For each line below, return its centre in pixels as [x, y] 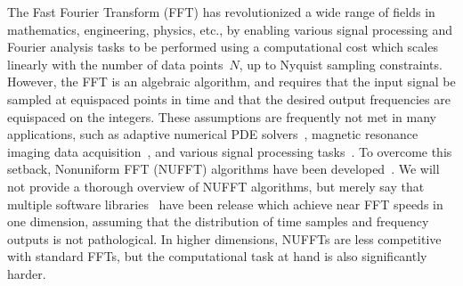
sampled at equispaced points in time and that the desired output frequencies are [229, 98]
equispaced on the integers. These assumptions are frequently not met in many [222, 116]
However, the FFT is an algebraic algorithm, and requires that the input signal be [231, 82]
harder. [27, 273]
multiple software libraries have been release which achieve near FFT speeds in [225, 204]
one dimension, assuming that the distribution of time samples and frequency [218, 221]
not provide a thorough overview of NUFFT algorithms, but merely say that [216, 186]
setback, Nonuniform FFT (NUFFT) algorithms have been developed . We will [223, 169]
